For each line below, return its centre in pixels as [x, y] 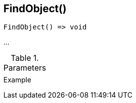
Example [17, 80]
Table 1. [25, 58]
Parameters [25, 68]
